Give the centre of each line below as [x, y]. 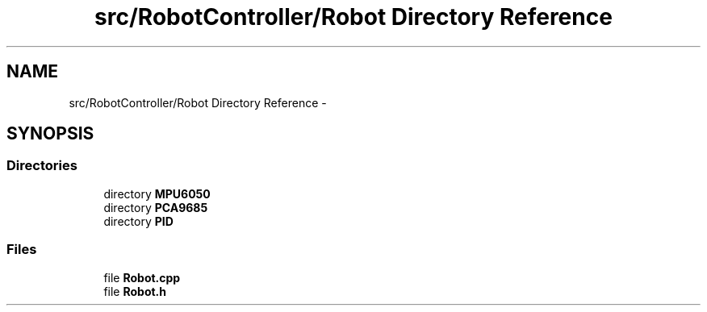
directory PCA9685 [156, 207]
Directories [42, 166]
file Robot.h [135, 291]
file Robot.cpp [142, 277]
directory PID [138, 221]
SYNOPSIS [50, 134]
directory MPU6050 [157, 193]
